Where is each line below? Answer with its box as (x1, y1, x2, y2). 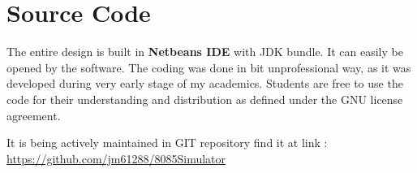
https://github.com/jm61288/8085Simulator (6, 149, 226, 167)
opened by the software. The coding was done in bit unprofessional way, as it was (6, 58, 411, 76)
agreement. (6, 106, 61, 123)
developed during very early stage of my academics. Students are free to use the (6, 75, 403, 92)
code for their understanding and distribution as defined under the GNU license (6, 90, 403, 107)
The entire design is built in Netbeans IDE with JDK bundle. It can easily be (6, 43, 403, 60)
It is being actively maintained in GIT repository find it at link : (6, 134, 328, 151)
